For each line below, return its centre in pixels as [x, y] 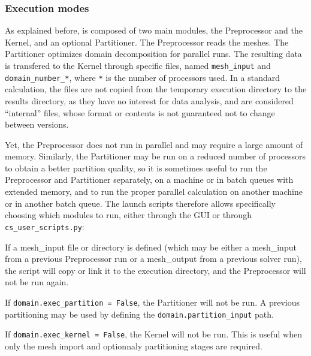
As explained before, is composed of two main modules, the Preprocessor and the [154, 30]
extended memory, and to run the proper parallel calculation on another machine [154, 191]
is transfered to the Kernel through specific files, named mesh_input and [138, 65]
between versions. [37, 124]
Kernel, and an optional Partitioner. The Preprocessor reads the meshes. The [147, 42]
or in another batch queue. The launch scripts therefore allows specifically [141, 203]
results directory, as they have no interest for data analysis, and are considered [149, 100]
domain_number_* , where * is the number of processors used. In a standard [142, 77]
